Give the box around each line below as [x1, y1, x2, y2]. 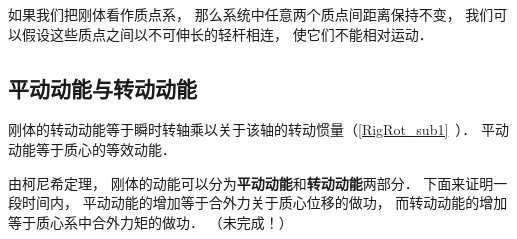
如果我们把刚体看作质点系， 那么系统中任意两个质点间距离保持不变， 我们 [8, 4, 494, 24]
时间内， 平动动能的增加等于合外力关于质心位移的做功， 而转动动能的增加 [21, 192, 508, 213]
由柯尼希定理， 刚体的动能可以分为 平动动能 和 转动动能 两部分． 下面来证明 [8, 172, 494, 193]
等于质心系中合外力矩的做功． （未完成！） [8, 211, 293, 232]
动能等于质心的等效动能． [8, 138, 176, 159]
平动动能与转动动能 [8, 72, 197, 103]
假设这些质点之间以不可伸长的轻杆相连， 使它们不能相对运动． [21, 23, 433, 44]
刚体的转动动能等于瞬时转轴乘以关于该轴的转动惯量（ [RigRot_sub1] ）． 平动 [8, 119, 509, 140]
